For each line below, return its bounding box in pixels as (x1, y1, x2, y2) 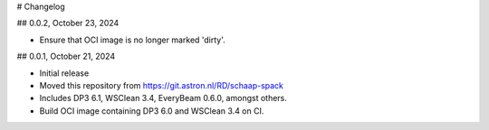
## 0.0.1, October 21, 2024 (16, 51, 116, 62)
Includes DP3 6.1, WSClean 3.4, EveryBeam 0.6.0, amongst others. (39, 93, 287, 104)
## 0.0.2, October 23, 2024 (16, 18, 120, 29)
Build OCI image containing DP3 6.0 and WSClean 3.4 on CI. (39, 105, 264, 116)
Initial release (39, 68, 90, 79)
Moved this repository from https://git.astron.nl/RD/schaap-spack (39, 79, 284, 90)
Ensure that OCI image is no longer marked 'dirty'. (39, 34, 225, 45)
